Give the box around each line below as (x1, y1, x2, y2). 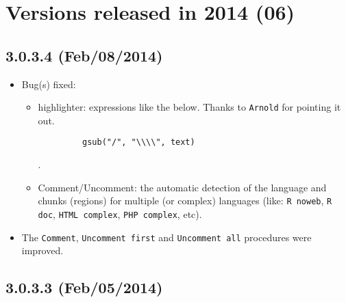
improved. (21, 243, 64, 258)
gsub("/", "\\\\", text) (82, 137, 195, 148)
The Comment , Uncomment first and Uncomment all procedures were (21, 230, 312, 244)
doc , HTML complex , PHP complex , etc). (38, 206, 202, 221)
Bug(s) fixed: (21, 77, 76, 91)
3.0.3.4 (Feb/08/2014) (5, 44, 163, 66)
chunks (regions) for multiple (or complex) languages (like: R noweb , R (38, 193, 332, 208)
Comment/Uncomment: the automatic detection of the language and (38, 180, 327, 194)
